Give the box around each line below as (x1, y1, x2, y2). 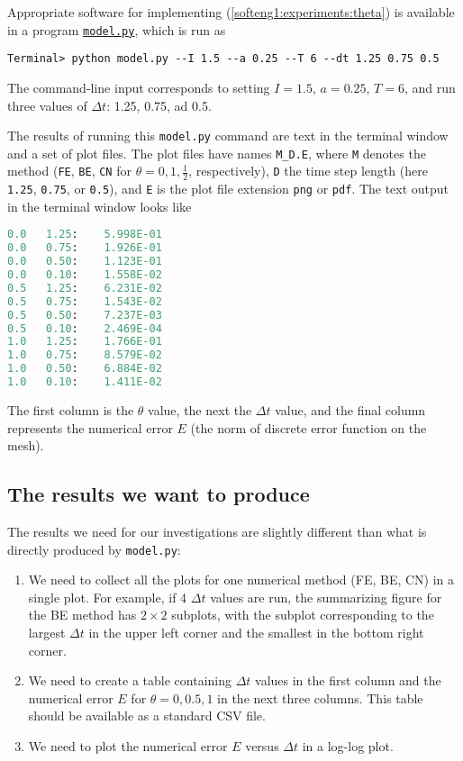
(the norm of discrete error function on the (190, 418, 427, 437)
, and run (404, 77, 456, 96)
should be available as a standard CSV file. (28, 706, 266, 725)
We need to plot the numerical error (28, 736, 228, 755)
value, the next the (148, 400, 252, 419)
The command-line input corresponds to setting (7, 77, 270, 96)
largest (28, 623, 66, 641)
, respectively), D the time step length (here (188, 161, 428, 180)
